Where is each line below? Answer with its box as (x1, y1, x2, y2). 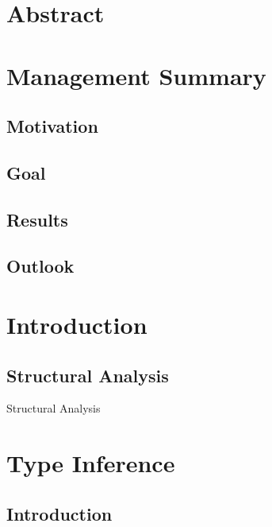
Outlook (6, 254, 75, 278)
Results (6, 207, 68, 231)
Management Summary (6, 59, 266, 91)
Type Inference (6, 447, 175, 479)
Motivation (6, 114, 98, 138)
